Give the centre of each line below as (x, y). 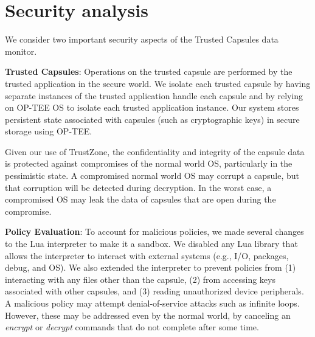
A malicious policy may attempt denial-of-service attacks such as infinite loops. (152, 303)
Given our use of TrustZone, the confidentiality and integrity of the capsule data (155, 151)
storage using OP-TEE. (49, 131)
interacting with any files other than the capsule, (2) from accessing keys (140, 279)
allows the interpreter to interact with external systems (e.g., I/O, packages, (147, 255)
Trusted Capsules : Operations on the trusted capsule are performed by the (149, 71)
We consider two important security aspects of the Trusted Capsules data (142, 39)
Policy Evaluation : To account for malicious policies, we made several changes (154, 231)
